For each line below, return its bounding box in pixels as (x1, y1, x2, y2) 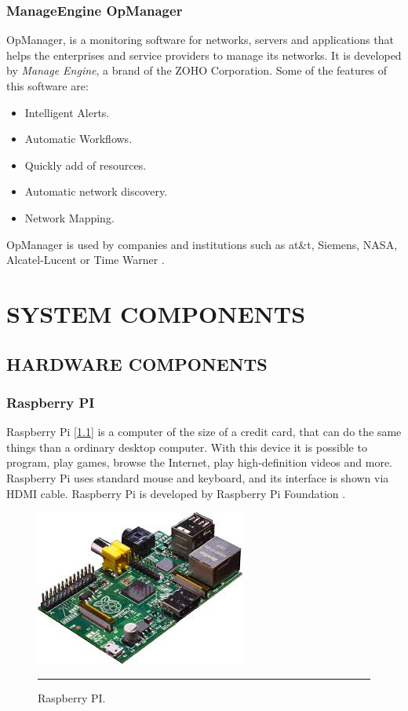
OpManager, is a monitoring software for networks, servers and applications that (6, 31, 394, 48)
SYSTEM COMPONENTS (6, 297, 306, 329)
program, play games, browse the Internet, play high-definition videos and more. (6, 454, 392, 471)
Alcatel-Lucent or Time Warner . (6, 251, 165, 268)
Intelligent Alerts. (24, 104, 110, 120)
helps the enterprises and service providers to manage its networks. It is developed (6, 46, 402, 63)
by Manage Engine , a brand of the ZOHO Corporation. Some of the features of (6, 62, 387, 79)
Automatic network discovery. (24, 183, 168, 200)
